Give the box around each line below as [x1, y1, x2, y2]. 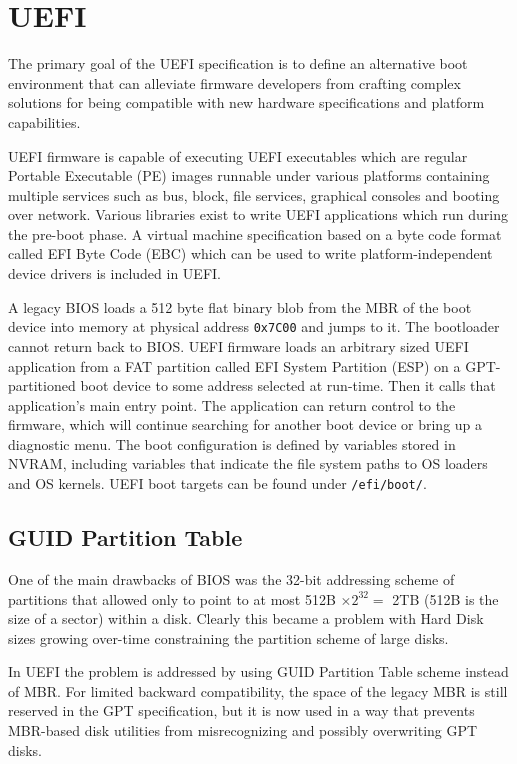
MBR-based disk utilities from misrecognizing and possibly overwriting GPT [8, 720, 478, 741]
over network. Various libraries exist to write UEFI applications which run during [8, 204, 508, 225]
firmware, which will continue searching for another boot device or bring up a [8, 414, 483, 435]
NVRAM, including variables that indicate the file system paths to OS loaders [8, 453, 488, 474]
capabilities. [8, 111, 81, 132]
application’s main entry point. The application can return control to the [8, 394, 456, 415]
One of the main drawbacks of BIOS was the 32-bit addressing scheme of [8, 568, 455, 589]
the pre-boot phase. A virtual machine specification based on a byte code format [8, 223, 502, 244]
